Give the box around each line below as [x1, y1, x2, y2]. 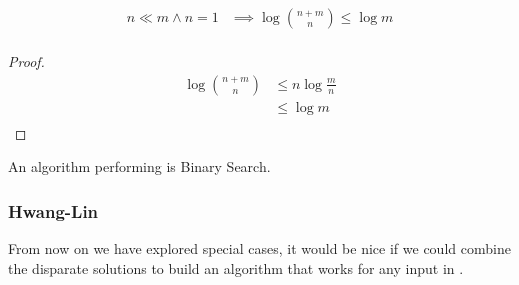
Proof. [8, 51, 45, 72]
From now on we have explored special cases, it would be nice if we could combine [8, 238, 511, 259]
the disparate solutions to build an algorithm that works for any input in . [8, 257, 464, 278]
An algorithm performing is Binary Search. [8, 156, 271, 177]
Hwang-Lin [8, 198, 99, 223]
